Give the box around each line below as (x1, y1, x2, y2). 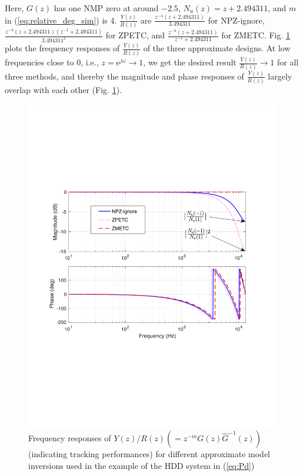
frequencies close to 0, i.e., (5, 56, 99, 68)
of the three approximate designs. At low (143, 42, 291, 54)
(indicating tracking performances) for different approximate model (28, 448, 271, 460)
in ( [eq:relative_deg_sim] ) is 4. (5, 14, 117, 26)
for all (277, 56, 299, 68)
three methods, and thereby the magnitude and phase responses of (5, 70, 244, 82)
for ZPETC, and (105, 29, 165, 41)
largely (268, 70, 292, 82)
